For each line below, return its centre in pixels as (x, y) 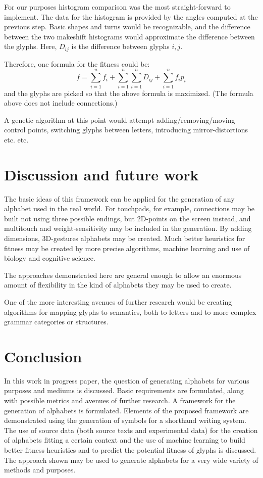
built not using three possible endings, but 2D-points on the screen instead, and (127, 218)
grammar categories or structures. (56, 322)
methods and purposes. (40, 470)
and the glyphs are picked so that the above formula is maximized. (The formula (129, 93)
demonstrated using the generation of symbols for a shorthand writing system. (125, 420)
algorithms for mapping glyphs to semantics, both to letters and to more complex (130, 312)
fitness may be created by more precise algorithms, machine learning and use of (127, 248)
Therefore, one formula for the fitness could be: (77, 63)
